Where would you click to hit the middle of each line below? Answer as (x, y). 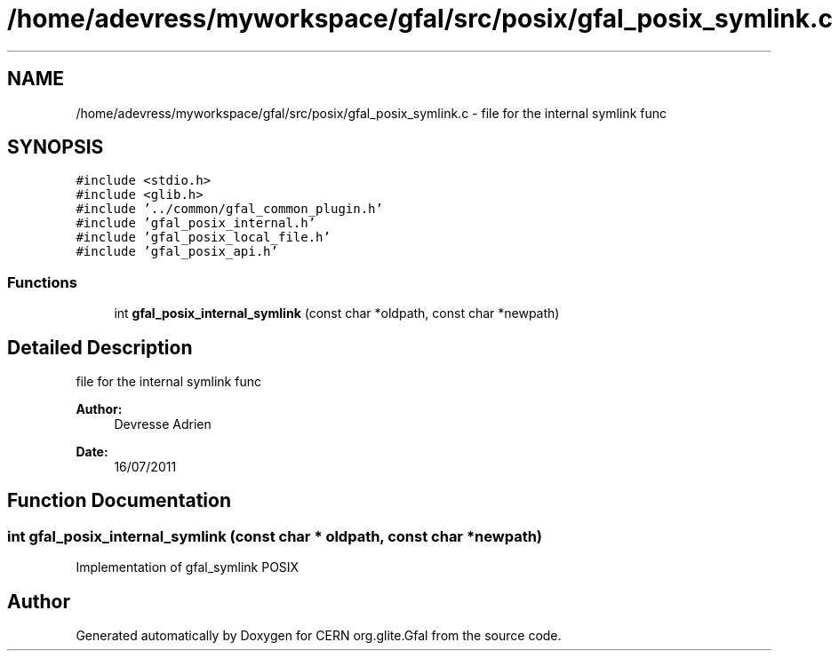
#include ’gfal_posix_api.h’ (177, 252)
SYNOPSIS (56, 147)
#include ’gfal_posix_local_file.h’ (203, 238)
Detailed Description (100, 347)
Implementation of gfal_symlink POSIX (188, 567)
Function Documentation (119, 501)
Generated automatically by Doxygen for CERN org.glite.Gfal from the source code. (319, 636)
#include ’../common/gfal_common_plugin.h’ (229, 209)
